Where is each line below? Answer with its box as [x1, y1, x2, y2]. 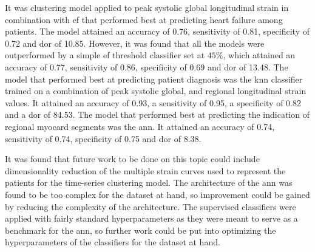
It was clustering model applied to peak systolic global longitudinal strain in [5, 1, 289, 13]
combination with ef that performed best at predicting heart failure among [5, 13, 283, 26]
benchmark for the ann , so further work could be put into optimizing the [5, 223, 276, 236]
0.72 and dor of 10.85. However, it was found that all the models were [5, 36, 265, 49]
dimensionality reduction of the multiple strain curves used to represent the [5, 164, 286, 177]
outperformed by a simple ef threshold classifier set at [5, 49, 205, 61]
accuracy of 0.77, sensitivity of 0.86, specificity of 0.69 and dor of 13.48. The [5, 60, 288, 73]
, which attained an [223, 49, 296, 61]
